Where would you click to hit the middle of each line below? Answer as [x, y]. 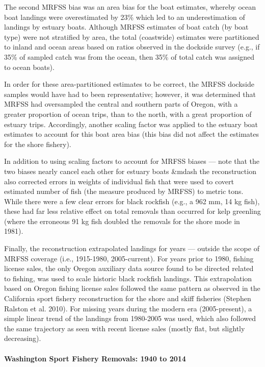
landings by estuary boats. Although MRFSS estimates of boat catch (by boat [126, 27]
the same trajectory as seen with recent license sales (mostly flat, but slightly [125, 328]
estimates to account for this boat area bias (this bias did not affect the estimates [131, 134]
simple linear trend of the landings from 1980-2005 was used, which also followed [130, 318]
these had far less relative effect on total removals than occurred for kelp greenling [132, 211]
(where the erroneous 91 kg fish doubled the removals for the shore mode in [122, 221]
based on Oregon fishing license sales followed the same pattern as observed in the [132, 288]
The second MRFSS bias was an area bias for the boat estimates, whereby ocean [130, 7]
